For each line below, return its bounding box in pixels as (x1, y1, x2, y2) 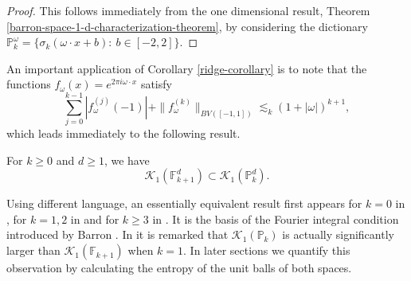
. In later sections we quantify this (183, 242, 350, 259)
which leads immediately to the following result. (6, 125, 241, 142)
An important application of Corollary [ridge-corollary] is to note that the (6, 60, 367, 76)
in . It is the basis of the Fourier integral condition (152, 210, 399, 227)
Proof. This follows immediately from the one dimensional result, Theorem (6, 2, 370, 18)
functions (6, 76, 51, 92)
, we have (104, 151, 150, 168)
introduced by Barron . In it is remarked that (6, 226, 229, 243)
